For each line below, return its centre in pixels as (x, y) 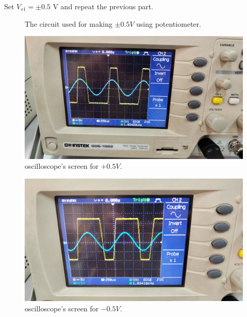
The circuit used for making (69, 23)
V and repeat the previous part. (103, 6)
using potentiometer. (169, 23)
